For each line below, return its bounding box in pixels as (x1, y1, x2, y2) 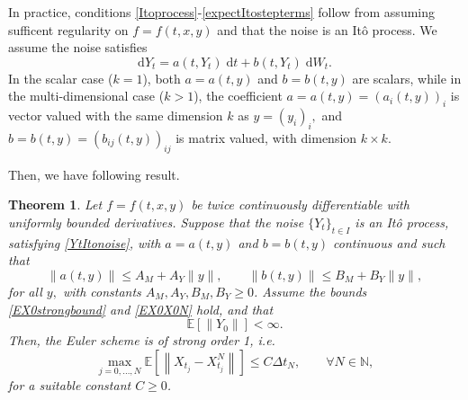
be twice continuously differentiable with (191, 195, 409, 214)
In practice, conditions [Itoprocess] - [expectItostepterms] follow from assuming (8, 3, 435, 21)
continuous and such (332, 233, 445, 252)
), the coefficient (193, 86, 283, 105)
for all (8, 281, 42, 300)
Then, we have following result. (8, 164, 180, 183)
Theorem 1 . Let (8, 195, 103, 214)
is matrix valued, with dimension (175, 128, 357, 147)
